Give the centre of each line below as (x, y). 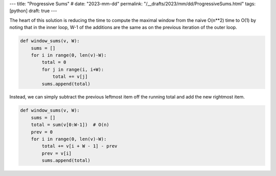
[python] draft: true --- (33, 11)
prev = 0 (42, 132)
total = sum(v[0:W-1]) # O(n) (70, 125)
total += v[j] (70, 77)
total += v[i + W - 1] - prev (79, 146)
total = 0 (54, 62)
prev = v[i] (56, 153)
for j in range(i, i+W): (73, 69)
